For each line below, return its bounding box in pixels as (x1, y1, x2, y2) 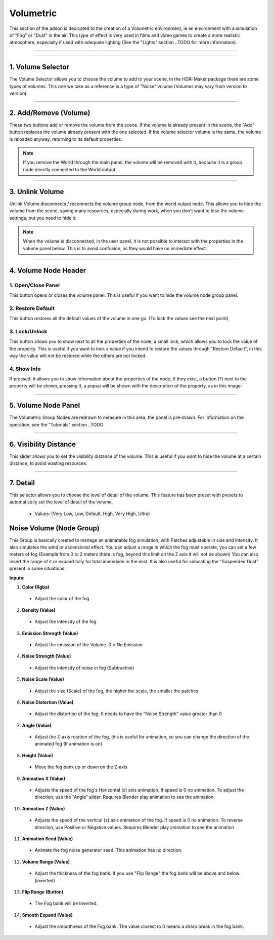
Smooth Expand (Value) (22, 912, 73, 918)
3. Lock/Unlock (9, 328, 48, 335)
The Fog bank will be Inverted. (34, 900, 98, 907)
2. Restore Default (9, 304, 55, 311)
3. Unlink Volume (9, 187, 64, 196)
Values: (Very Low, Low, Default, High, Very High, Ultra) (34, 511, 150, 517)
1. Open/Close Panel (9, 282, 60, 289)
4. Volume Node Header (9, 266, 86, 275)
